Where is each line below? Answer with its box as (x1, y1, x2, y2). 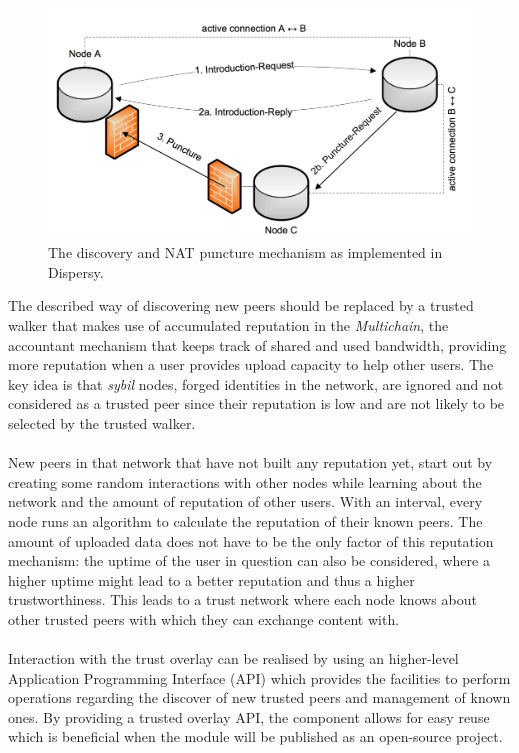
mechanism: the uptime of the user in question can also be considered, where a (8, 550, 490, 571)
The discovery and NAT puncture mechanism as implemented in (48, 242, 443, 263)
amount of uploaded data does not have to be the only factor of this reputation (8, 530, 494, 551)
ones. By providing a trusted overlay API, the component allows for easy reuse (8, 706, 490, 727)
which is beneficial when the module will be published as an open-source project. (8, 726, 503, 747)
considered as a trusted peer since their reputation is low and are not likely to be (8, 393, 505, 414)
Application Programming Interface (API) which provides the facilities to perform (8, 667, 511, 688)
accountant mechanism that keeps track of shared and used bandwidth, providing (8, 334, 507, 355)
